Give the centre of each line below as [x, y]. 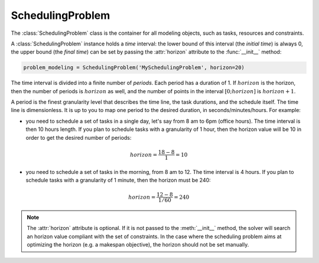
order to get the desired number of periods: [79, 137]
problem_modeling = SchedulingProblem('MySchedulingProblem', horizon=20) [134, 68]
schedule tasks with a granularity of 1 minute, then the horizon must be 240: [118, 180]
